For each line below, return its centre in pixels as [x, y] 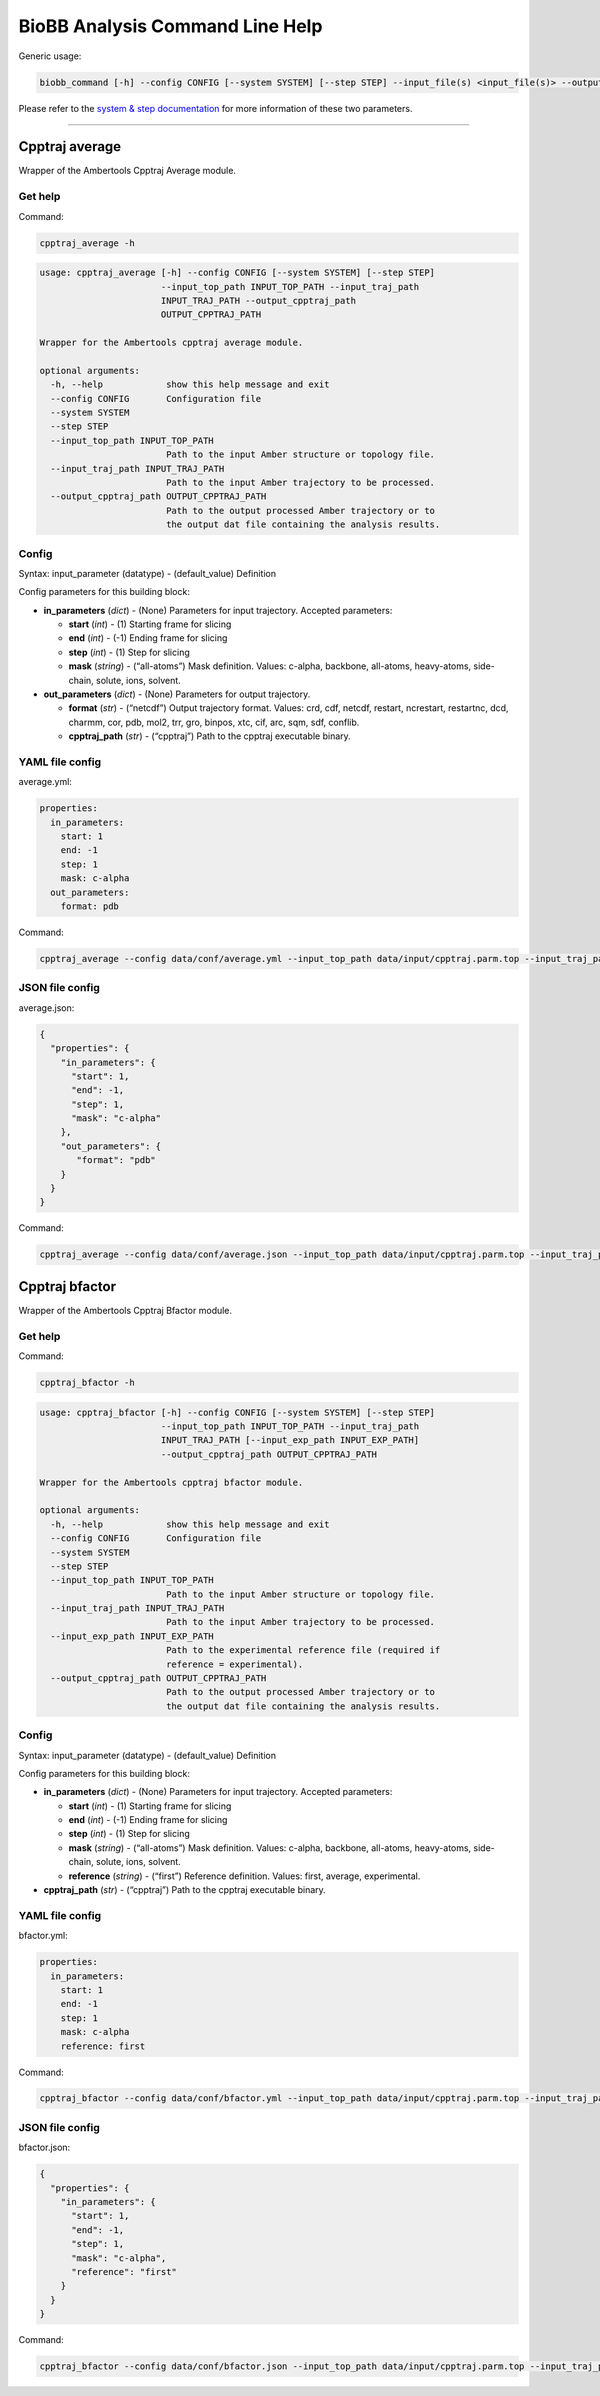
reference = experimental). [234, 1664]
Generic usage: [50, 56]
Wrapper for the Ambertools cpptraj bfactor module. [171, 1482]
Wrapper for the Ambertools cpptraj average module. [171, 343]
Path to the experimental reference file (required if [303, 1650]
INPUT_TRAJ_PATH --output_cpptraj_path [258, 300]
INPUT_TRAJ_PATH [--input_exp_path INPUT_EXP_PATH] [290, 1440]
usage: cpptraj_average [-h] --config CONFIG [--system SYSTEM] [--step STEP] [237, 273]
